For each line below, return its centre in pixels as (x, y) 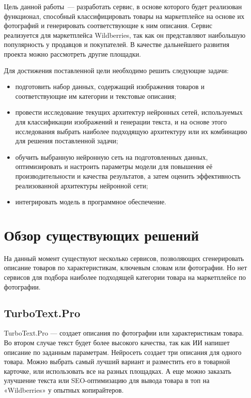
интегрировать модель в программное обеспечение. (91, 202)
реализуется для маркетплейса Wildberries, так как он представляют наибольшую (125, 35)
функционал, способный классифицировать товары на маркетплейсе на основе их (124, 16)
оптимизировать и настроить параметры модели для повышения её (114, 166)
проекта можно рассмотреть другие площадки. (72, 54)
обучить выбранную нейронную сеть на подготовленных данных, (111, 157)
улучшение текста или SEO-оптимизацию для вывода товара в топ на (107, 380)
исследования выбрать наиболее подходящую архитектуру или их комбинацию (131, 131)
